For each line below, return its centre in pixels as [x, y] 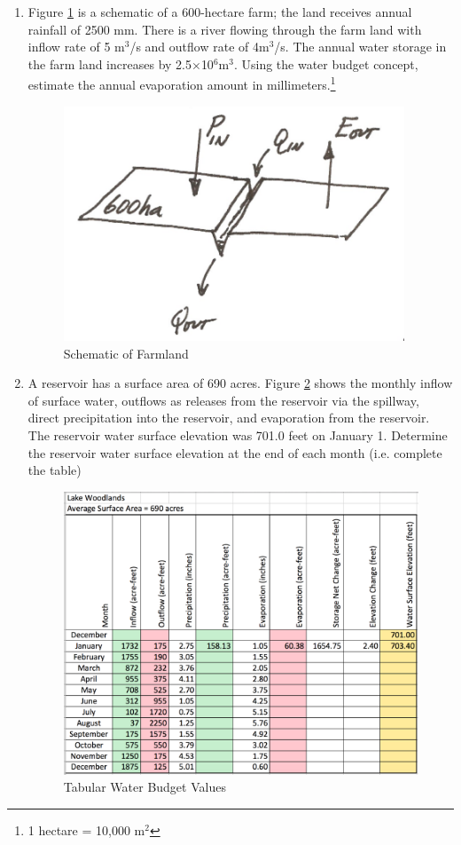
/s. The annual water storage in [360, 47]
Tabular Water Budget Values [145, 787]
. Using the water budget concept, [326, 63]
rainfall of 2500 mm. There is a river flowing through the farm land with [225, 29]
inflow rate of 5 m [76, 47]
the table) [55, 470]
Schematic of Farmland [126, 353]
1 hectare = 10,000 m [86, 829]
